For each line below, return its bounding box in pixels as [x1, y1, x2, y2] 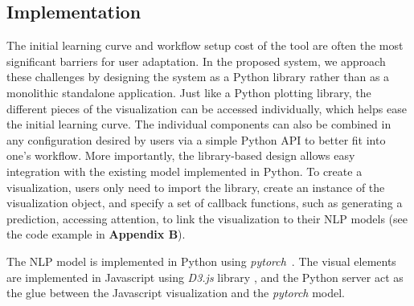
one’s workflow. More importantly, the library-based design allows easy [6, 147, 355, 164]
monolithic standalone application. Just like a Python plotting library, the [6, 84, 371, 100]
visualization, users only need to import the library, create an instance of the [6, 178, 385, 195]
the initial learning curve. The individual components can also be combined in [6, 116, 391, 133]
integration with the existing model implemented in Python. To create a [6, 162, 363, 179]
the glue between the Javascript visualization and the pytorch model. [6, 284, 345, 301]
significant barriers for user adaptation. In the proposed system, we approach [6, 52, 386, 69]
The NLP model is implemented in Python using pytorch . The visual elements [6, 252, 396, 269]
